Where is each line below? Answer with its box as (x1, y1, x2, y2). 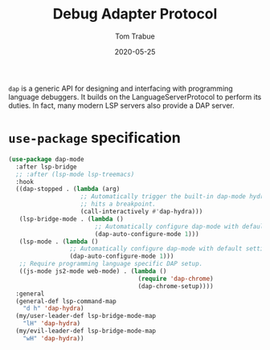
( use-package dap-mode (8, 155, 84, 163)
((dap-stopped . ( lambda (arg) (15, 185, 121, 193)
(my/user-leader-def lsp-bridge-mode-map (15, 312, 157, 320)
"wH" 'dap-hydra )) (22, 334, 84, 342)
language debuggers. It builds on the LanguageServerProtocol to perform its (8, 92, 262, 101)
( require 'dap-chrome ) (137, 275, 215, 283)
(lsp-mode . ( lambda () (18, 238, 99, 246)
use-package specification (8, 129, 181, 147)
